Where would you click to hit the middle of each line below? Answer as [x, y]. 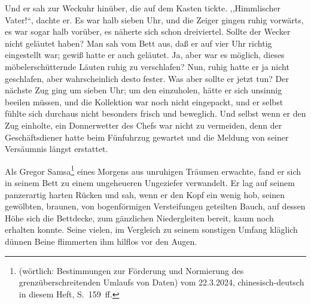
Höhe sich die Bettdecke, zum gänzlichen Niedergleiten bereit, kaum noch [139, 218]
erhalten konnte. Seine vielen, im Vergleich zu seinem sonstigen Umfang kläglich [151, 229]
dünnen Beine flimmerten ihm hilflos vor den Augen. [101, 241]
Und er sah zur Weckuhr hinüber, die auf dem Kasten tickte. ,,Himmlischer [143, 8]
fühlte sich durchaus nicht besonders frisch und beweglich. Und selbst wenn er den [155, 113]
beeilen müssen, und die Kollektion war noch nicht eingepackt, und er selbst [144, 101]
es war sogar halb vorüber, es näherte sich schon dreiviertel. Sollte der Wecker [148, 31]
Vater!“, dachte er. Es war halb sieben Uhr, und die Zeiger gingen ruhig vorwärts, [154, 19]
